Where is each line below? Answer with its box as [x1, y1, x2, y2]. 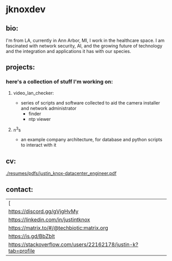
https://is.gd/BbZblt [8, 232, 55, 240]
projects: [6, 63, 35, 72]
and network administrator [20, 105, 77, 111]
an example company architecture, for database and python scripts [20, 137, 163, 143]
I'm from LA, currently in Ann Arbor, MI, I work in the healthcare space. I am [6, 37, 165, 43]
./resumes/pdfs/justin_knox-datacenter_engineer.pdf [6, 170, 117, 176]
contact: [6, 185, 34, 194]
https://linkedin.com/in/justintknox [8, 216, 90, 223]
